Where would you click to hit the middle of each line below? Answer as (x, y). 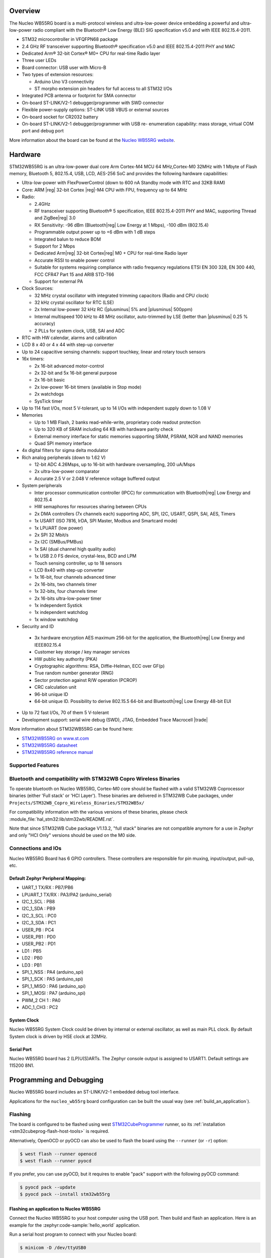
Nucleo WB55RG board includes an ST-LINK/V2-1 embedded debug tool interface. (95, 1092)
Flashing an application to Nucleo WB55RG (55, 1209)
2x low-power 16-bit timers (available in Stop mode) (88, 387)
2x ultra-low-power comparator (67, 471)
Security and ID (38, 626)
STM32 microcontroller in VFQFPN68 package (70, 39)
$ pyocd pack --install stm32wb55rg (65, 1194)
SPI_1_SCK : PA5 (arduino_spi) (52, 979)
